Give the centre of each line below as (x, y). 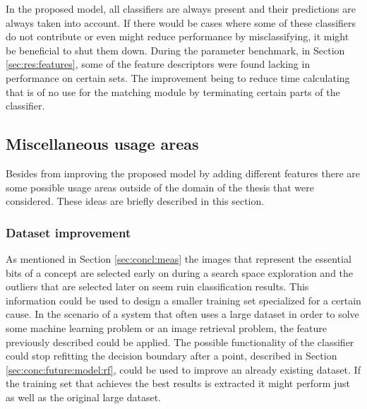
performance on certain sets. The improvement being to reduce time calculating (178, 77)
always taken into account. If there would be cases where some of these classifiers (181, 22)
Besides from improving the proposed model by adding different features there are (183, 173)
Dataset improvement (68, 232)
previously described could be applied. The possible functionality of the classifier (180, 342)
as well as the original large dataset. (84, 397)
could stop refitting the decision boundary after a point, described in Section (172, 356)
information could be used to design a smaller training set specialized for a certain (183, 300)
